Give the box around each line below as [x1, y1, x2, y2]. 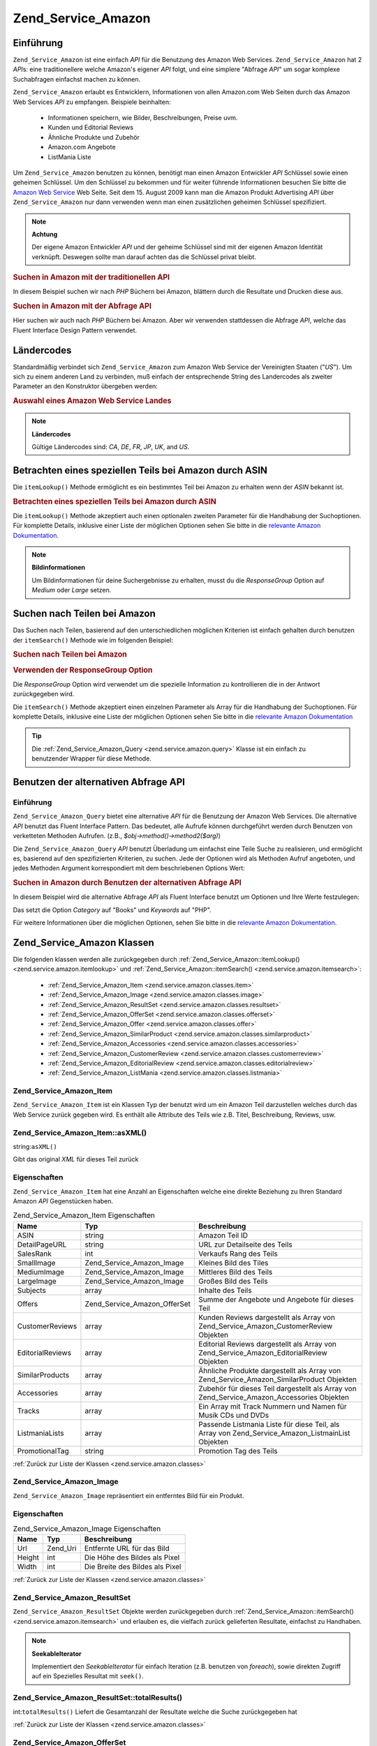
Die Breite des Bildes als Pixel [84, 1562, 182, 1571]
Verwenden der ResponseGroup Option [13, 665, 153, 675]
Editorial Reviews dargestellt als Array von [198, 1339, 337, 1349]
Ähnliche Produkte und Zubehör [47, 133, 140, 141]
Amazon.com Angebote [47, 143, 116, 152]
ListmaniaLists [17, 1428, 64, 1438]
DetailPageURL [17, 1240, 67, 1249]
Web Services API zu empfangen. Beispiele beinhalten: [13, 98, 171, 106]
